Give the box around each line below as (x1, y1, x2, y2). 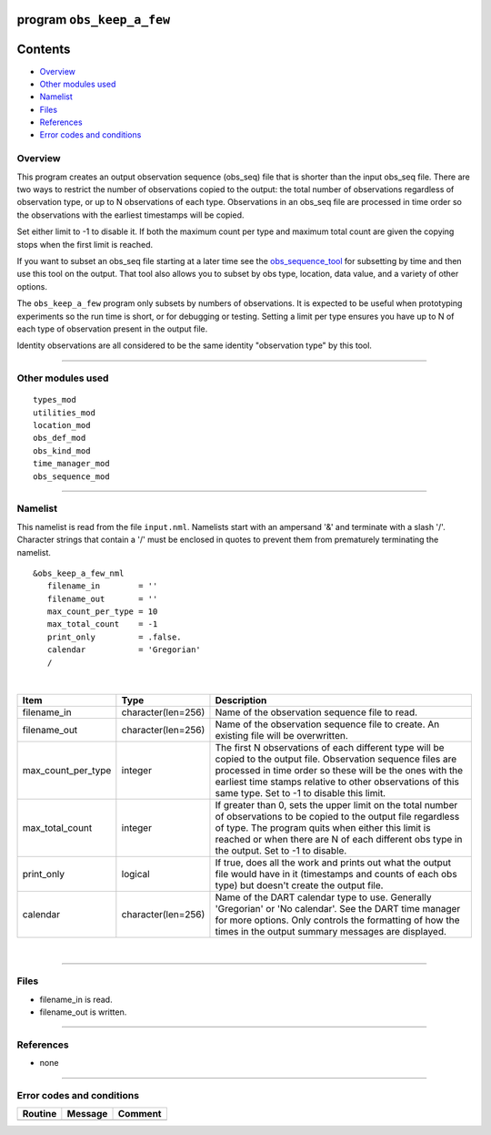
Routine (22, 1108, 57, 1120)
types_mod (33, 394, 76, 405)
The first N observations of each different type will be (215, 741, 445, 754)
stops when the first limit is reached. (16, 239, 154, 250)
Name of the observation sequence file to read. (215, 706, 418, 719)
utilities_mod (33, 407, 95, 418)
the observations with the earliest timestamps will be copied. (16, 210, 245, 220)
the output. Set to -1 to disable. (215, 844, 347, 857)
